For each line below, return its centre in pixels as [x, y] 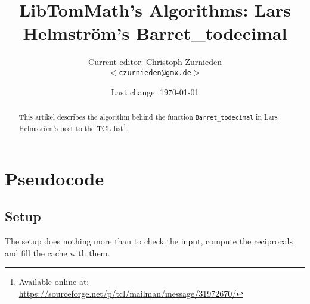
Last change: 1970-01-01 [155, 91]
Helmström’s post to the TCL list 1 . [73, 128]
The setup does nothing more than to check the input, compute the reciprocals [149, 241]
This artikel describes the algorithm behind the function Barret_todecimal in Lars [148, 117]
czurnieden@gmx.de [155, 72]
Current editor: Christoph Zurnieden [155, 62]
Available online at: [54, 282]
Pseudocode [55, 178]
